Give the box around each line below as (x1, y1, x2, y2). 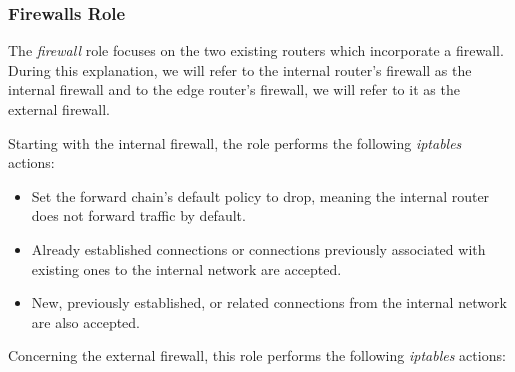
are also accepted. (31, 311, 141, 332)
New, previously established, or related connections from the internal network (31, 292, 507, 313)
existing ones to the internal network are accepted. (31, 258, 342, 279)
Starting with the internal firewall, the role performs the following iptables (8, 132, 462, 153)
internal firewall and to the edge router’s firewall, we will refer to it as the (8, 79, 460, 100)
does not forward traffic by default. (31, 205, 246, 226)
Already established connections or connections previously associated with (31, 238, 486, 259)
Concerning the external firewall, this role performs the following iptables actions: (8, 345, 506, 366)
